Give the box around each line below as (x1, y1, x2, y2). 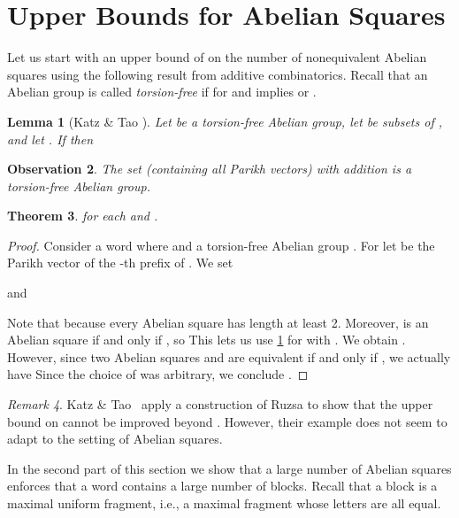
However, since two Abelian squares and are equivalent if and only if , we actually (7, 347, 451, 366)
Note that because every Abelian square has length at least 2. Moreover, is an (7, 313, 429, 331)
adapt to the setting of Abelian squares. (7, 429, 223, 448)
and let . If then (7, 129, 94, 148)
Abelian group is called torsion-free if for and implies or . (7, 82, 317, 101)
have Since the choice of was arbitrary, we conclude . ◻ (7, 365, 309, 383)
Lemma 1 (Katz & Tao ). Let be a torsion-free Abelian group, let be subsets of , (7, 112, 442, 130)
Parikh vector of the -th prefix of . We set (7, 253, 233, 272)
